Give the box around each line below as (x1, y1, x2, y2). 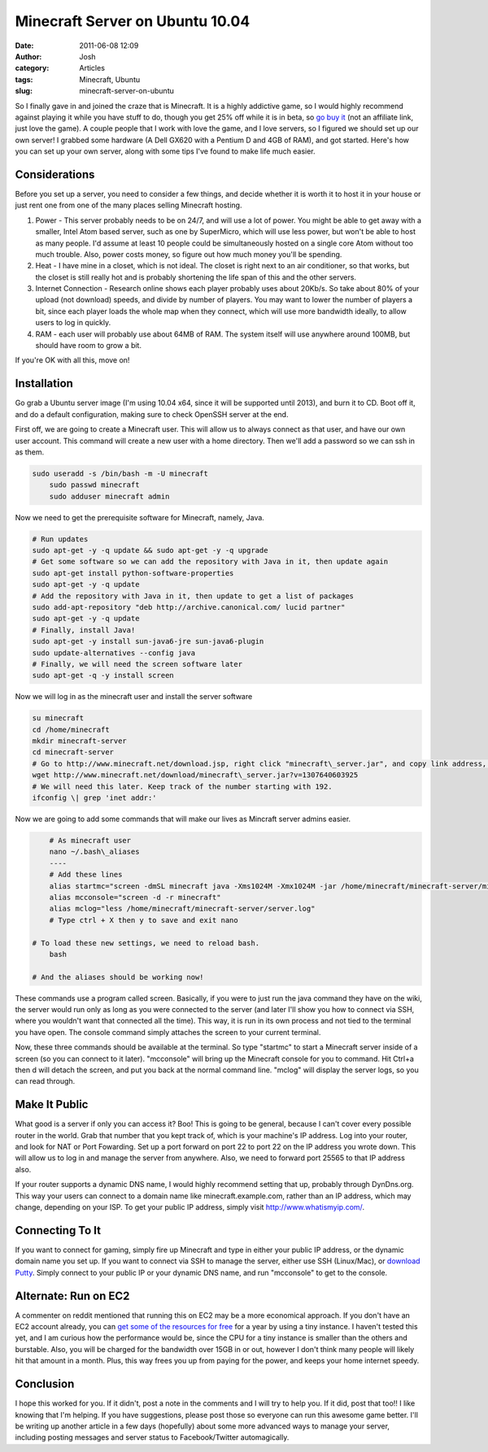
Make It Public (15, 1098, 89, 1111)
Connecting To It (15, 1224, 102, 1237)
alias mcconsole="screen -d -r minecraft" (49, 893, 221, 902)
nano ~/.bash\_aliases (49, 847, 140, 857)
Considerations (15, 167, 95, 181)
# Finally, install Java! (32, 625, 136, 634)
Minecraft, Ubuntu (79, 74, 141, 85)
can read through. (15, 1076, 76, 1086)
